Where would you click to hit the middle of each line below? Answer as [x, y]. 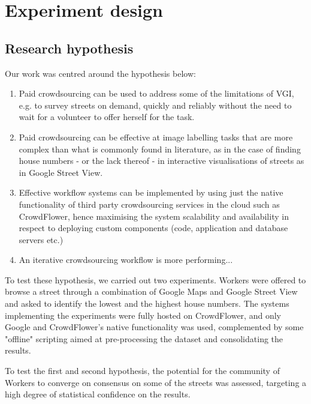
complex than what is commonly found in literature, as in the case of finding [160, 149]
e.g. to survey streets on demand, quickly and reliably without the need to [155, 105]
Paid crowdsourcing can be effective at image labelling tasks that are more [156, 137]
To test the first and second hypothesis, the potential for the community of [142, 371]
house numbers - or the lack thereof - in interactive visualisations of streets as [161, 161]
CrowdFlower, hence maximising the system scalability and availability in [154, 216]
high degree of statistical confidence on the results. [98, 394]
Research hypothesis [69, 48]
